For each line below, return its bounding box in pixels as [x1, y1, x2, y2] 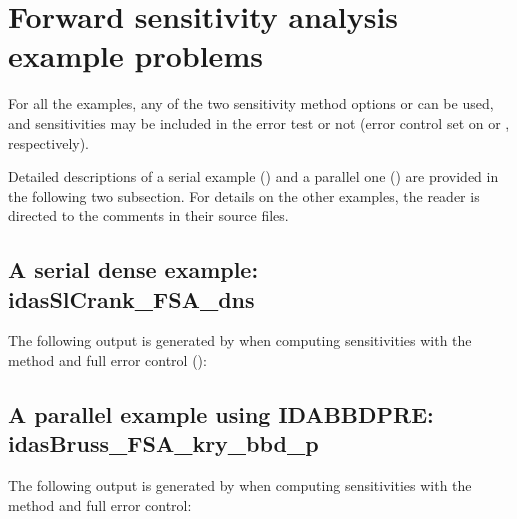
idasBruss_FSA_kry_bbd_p [8, 428, 319, 459]
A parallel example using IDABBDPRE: [8, 399, 434, 430]
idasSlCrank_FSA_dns [8, 283, 255, 314]
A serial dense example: [8, 254, 259, 285]
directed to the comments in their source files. [8, 205, 289, 226]
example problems [8, 35, 263, 76]
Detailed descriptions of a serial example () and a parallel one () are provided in [8, 166, 499, 187]
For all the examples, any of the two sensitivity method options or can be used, [8, 93, 494, 114]
